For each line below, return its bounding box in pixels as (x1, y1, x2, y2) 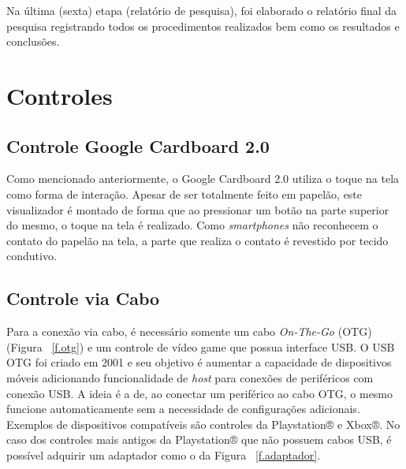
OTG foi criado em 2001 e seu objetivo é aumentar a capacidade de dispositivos (6, 354, 392, 370)
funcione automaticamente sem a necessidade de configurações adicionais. (6, 400, 360, 417)
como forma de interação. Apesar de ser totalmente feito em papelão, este (6, 185, 363, 202)
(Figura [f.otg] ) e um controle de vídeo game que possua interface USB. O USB (6, 338, 395, 355)
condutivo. (6, 248, 57, 264)
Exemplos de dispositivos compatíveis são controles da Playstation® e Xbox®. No (6, 415, 400, 432)
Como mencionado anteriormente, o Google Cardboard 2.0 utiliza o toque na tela (6, 170, 400, 187)
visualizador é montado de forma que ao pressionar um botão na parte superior (6, 201, 389, 218)
